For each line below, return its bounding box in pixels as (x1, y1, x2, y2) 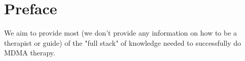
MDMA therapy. (4, 47, 55, 58)
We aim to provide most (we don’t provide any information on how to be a (4, 27, 237, 38)
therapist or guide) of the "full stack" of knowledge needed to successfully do (4, 37, 241, 48)
